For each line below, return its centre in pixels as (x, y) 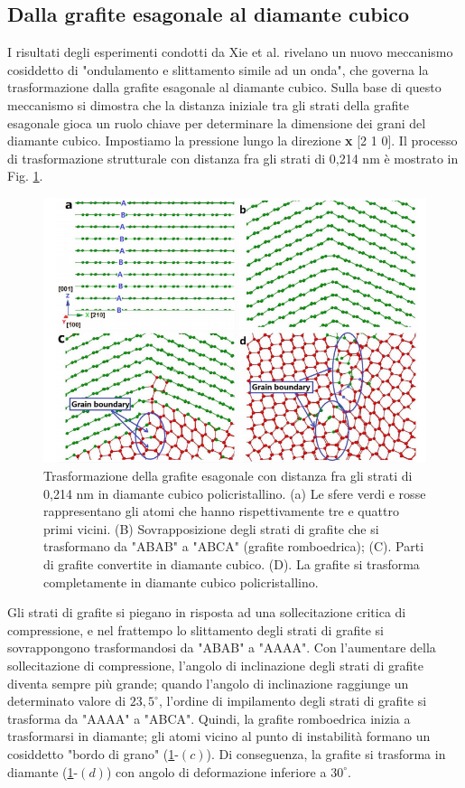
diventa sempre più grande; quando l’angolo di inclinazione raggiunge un (208, 683)
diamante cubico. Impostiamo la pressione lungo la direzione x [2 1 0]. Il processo (232, 141)
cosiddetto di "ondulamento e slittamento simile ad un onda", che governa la (218, 69)
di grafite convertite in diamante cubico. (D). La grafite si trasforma (232, 564)
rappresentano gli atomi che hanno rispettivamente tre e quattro (221, 511)
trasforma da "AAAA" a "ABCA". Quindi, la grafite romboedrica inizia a (209, 718)
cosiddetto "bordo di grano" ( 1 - (93, 753)
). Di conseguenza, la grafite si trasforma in (326, 753)
